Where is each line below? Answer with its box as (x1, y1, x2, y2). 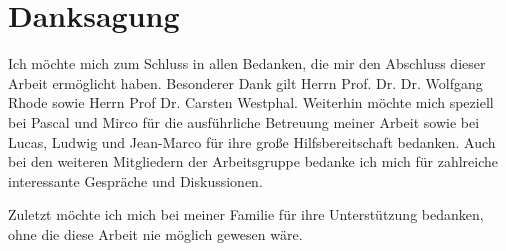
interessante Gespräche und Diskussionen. (8, 170, 263, 191)
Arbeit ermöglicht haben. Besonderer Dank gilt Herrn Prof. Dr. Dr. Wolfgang (8, 72, 483, 93)
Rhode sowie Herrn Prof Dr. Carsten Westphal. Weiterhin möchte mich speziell (8, 92, 494, 113)
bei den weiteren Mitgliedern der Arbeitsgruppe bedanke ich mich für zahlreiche (8, 151, 498, 172)
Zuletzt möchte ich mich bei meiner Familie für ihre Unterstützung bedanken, (8, 204, 484, 225)
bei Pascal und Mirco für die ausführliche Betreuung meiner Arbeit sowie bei (8, 111, 480, 132)
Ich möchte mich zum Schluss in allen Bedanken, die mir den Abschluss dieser (8, 53, 486, 74)
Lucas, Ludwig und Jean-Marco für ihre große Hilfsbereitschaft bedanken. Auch (8, 131, 496, 152)
